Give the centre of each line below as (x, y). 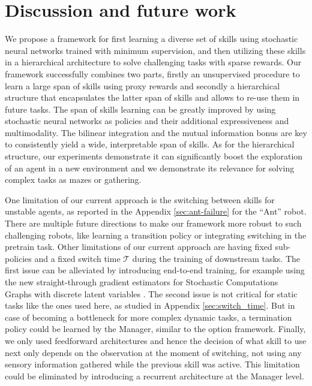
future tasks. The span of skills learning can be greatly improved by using (140, 109)
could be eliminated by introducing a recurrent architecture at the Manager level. (154, 376)
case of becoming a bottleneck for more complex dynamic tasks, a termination (148, 317)
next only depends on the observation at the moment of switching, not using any (153, 352)
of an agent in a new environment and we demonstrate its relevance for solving (150, 168)
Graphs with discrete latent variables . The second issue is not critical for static (151, 293)
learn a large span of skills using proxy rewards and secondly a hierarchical (142, 85)
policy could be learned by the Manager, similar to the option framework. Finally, (155, 329)
